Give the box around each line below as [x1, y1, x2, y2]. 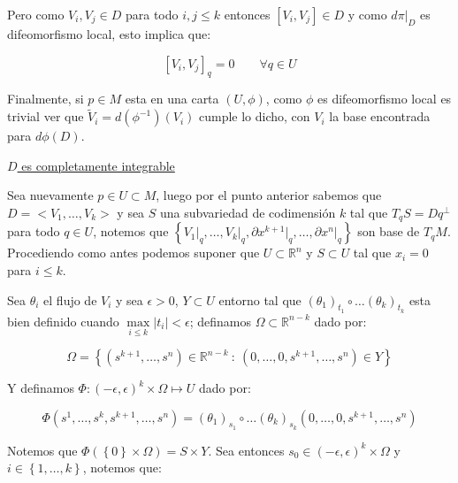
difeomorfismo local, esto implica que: [7, 25, 211, 42]
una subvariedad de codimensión [160, 203, 336, 221]
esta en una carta [125, 89, 219, 108]
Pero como [7, 5, 65, 23]
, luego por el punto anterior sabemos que [156, 186, 382, 204]
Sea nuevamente [7, 186, 94, 204]
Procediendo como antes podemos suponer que [7, 243, 260, 262]
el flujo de [43, 290, 97, 309]
